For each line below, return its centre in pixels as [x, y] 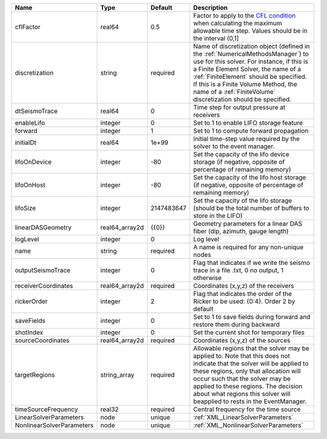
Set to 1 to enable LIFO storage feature [248, 123]
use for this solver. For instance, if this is [250, 62]
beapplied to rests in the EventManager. [250, 401]
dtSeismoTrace [36, 111]
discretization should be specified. [242, 99]
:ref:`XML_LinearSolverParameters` [243, 417]
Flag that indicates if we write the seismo [251, 263]
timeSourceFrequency [46, 409]
